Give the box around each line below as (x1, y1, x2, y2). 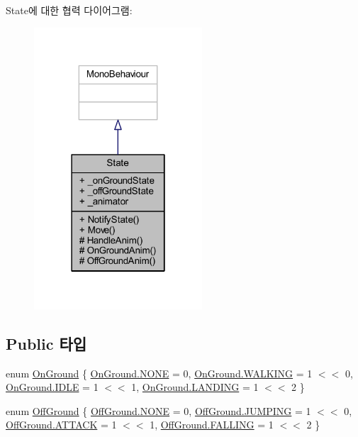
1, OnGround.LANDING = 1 (131, 380, 259, 394)
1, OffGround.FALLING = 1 (150, 417, 274, 432)
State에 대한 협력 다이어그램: (6, 3, 133, 17)
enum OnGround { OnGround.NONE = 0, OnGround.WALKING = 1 (6, 365, 313, 380)
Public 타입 (6, 332, 87, 354)
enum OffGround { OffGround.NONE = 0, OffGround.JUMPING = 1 (6, 403, 311, 418)
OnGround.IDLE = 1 (6, 380, 99, 394)
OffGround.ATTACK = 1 (6, 417, 117, 432)
